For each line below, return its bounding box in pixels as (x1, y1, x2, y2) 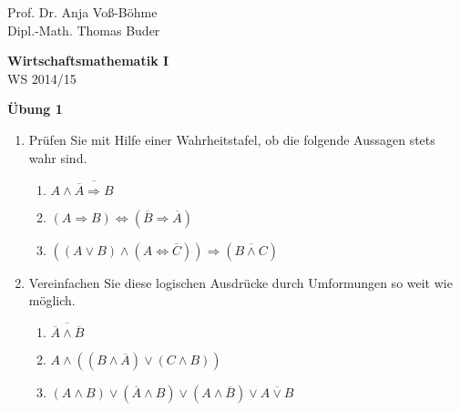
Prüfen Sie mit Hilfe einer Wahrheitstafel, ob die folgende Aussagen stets (28, 129, 435, 149)
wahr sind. (28, 148, 87, 167)
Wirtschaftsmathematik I (7, 51, 169, 70)
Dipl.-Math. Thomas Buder (7, 20, 160, 39)
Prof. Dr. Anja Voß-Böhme (7, 3, 158, 21)
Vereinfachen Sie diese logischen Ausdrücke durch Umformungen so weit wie (28, 272, 453, 292)
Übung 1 (7, 99, 63, 118)
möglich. (28, 291, 76, 310)
